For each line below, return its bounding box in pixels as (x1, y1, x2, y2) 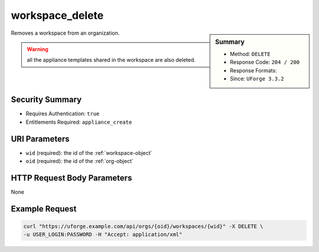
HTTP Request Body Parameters (11, 173, 132, 183)
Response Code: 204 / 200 (230, 59, 300, 66)
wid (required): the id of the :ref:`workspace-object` (25, 149, 152, 156)
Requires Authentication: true (25, 110, 100, 117)
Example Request (11, 204, 77, 214)
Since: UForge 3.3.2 (230, 75, 284, 82)
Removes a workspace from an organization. (11, 29, 120, 37)
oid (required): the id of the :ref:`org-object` (25, 158, 134, 165)
